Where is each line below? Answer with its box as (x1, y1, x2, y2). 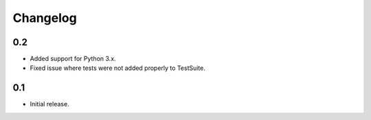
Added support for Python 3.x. (30, 55, 116, 63)
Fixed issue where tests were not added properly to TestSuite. (30, 64, 206, 72)
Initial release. (30, 100, 69, 108)
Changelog (12, 10, 77, 25)
